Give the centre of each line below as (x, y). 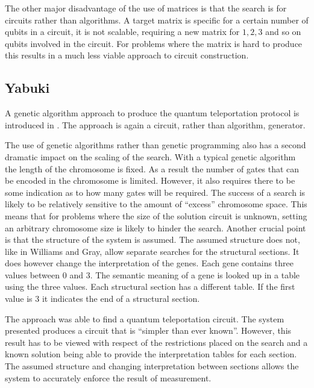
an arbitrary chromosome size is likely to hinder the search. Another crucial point (155, 227)
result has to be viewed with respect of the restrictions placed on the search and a (156, 342)
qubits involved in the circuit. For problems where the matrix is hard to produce (154, 43)
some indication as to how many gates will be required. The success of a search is (155, 192)
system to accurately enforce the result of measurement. (108, 377)
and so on (283, 32)
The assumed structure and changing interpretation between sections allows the (152, 366)
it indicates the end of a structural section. (121, 299)
